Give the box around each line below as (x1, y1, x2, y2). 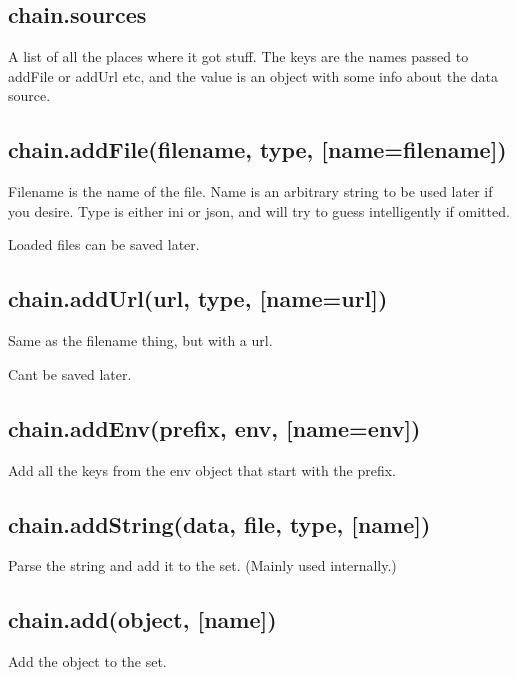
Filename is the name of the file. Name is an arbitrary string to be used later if (8, 181, 493, 202)
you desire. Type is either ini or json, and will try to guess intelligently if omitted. (8, 200, 510, 221)
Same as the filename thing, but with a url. (8, 330, 273, 351)
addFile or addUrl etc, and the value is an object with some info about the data (8, 65, 499, 86)
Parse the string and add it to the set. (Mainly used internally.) (8, 555, 397, 576)
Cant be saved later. (8, 363, 132, 384)
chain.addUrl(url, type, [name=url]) (8, 283, 388, 314)
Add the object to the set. (8, 651, 167, 672)
